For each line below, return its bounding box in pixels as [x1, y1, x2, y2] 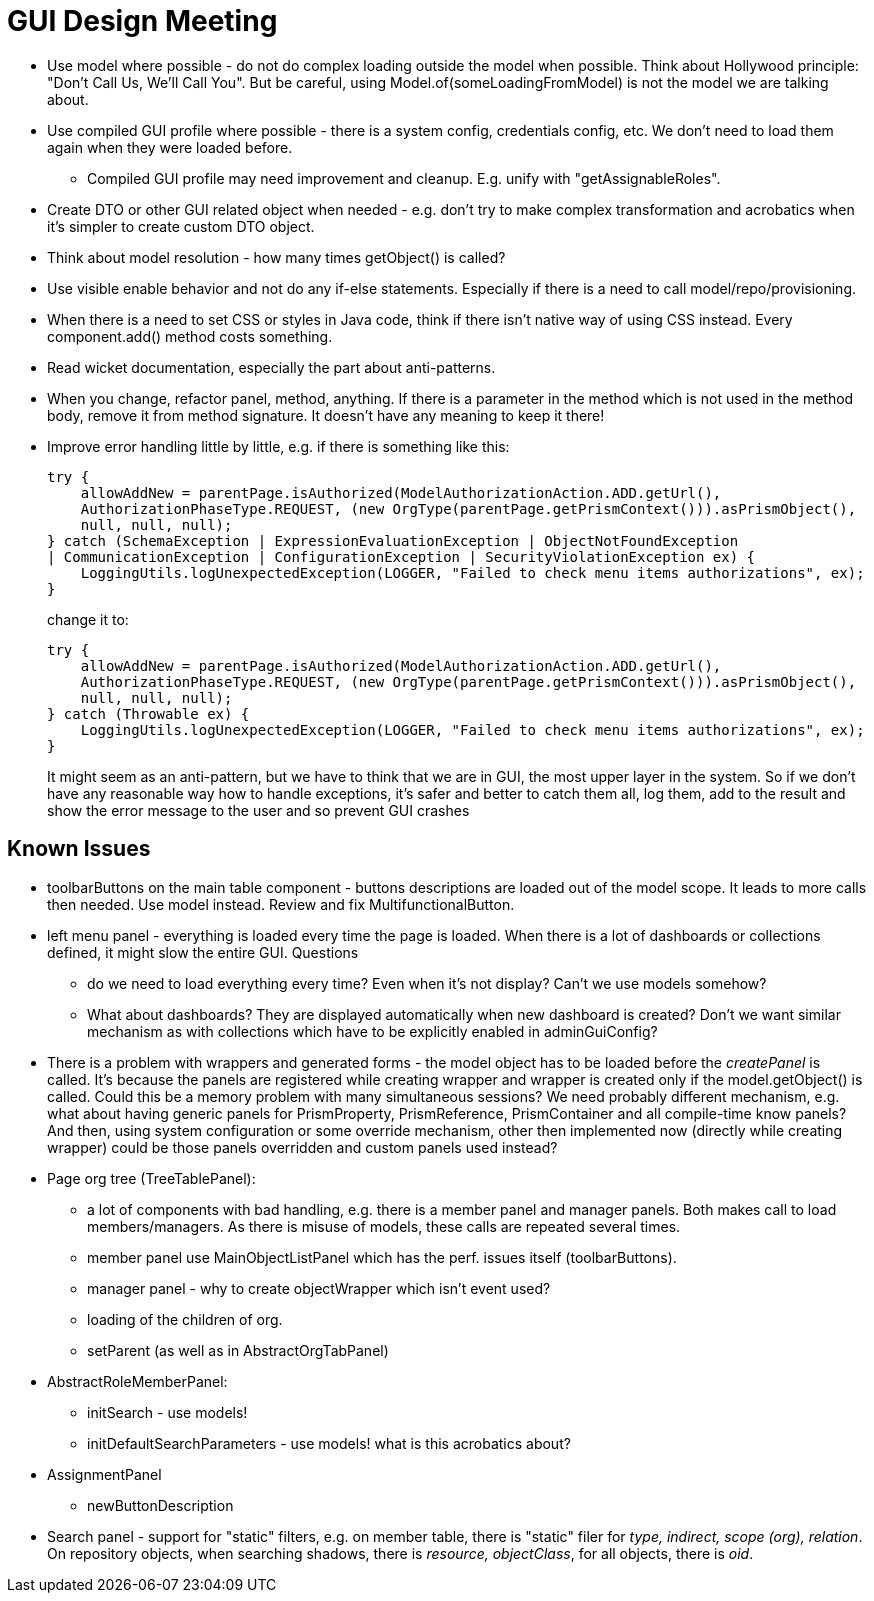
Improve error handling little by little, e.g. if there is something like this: [47, 437, 510, 455]
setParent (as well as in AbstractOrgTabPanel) [87, 1341, 389, 1359]
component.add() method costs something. [47, 327, 333, 345]
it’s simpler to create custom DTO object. [47, 217, 315, 235]
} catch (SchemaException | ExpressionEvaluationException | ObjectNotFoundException [47, 532, 739, 549]
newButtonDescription [87, 1496, 234, 1514]
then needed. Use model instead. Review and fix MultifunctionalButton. [47, 895, 515, 913]
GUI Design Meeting [7, 4, 278, 38]
